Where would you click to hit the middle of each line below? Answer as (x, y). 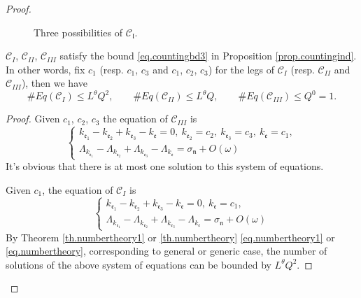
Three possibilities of (78, 32)
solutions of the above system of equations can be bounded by (139, 264)
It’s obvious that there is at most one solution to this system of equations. (165, 166)
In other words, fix (45, 69)
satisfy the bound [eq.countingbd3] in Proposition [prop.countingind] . (208, 56)
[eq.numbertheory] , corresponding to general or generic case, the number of (167, 251)
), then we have (54, 83)
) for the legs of (241, 69)
